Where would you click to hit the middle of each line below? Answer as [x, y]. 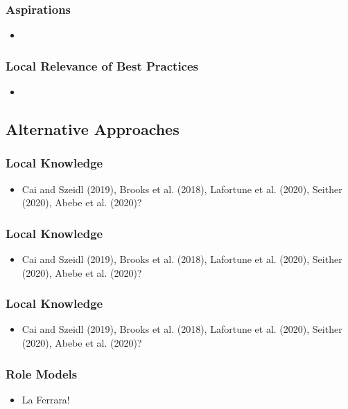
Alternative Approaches [93, 129]
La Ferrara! [46, 399]
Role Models [42, 373]
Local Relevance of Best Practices [102, 65]
